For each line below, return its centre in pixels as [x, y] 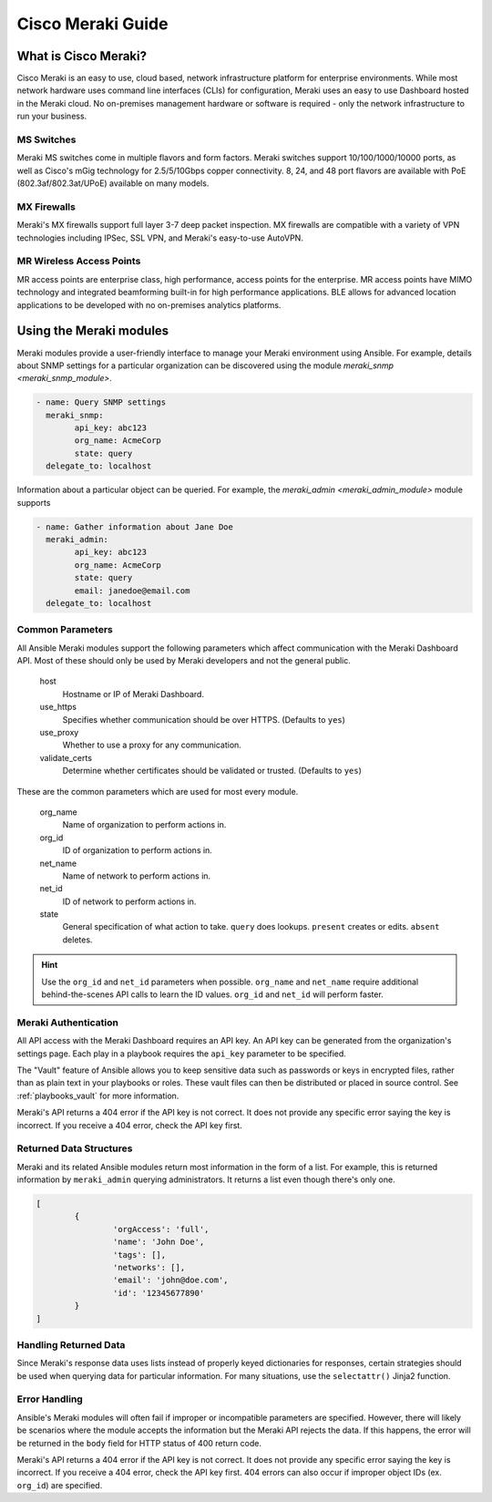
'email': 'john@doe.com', [170, 1280]
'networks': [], [149, 1267]
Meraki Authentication [67, 1023]
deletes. [77, 940]
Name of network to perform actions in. [137, 876]
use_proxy [59, 733]
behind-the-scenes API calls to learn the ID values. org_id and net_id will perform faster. [213, 994]
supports [34, 502]
